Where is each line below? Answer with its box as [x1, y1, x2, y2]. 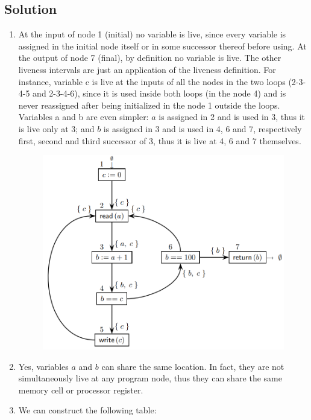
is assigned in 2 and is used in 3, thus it [159, 110, 305, 123]
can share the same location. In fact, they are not [101, 360, 284, 372]
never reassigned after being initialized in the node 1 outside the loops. [18, 98, 280, 111]
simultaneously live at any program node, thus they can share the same [18, 372, 283, 384]
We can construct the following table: [18, 404, 157, 416]
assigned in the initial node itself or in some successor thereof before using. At [18, 39, 307, 52]
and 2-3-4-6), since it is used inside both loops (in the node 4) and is [33, 87, 286, 100]
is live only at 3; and [18, 122, 95, 135]
